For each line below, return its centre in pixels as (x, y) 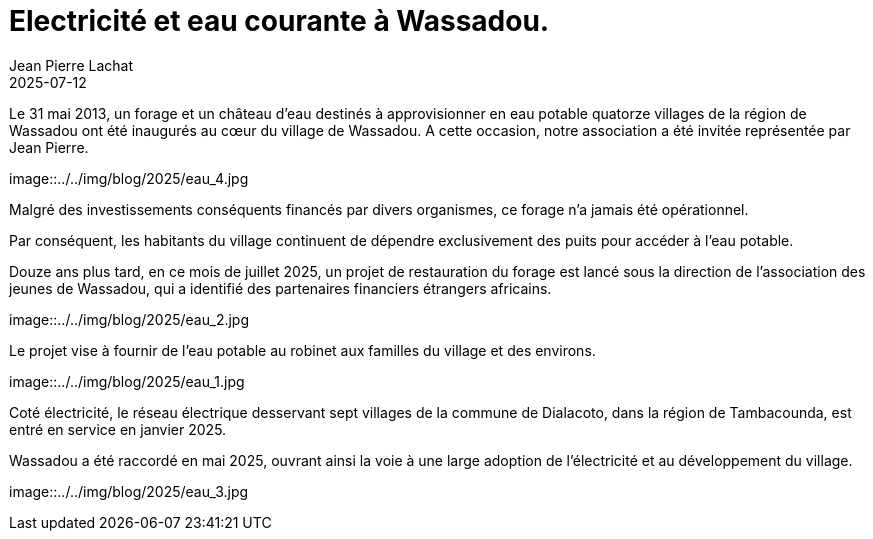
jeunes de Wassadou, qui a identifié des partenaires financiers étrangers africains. (280, 288)
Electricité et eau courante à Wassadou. (279, 21)
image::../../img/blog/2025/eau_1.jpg (127, 381)
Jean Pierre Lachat (71, 65)
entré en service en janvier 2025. (118, 429)
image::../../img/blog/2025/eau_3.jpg (129, 491)
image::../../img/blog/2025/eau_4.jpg (129, 178)
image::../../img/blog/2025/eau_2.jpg (129, 319)
